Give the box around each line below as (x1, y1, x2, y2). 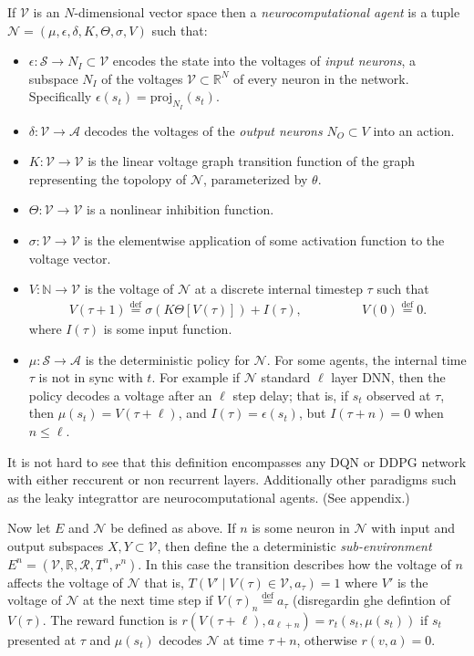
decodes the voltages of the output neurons (84, 120, 323, 140)
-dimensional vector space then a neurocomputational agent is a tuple (74, 3, 460, 21)
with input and (371, 518, 455, 537)
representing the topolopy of (28, 169, 187, 188)
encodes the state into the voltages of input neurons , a (112, 51, 417, 70)
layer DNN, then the (331, 368, 446, 387)
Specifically (28, 87, 92, 106)
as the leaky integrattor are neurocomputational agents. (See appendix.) (7, 487, 410, 506)
